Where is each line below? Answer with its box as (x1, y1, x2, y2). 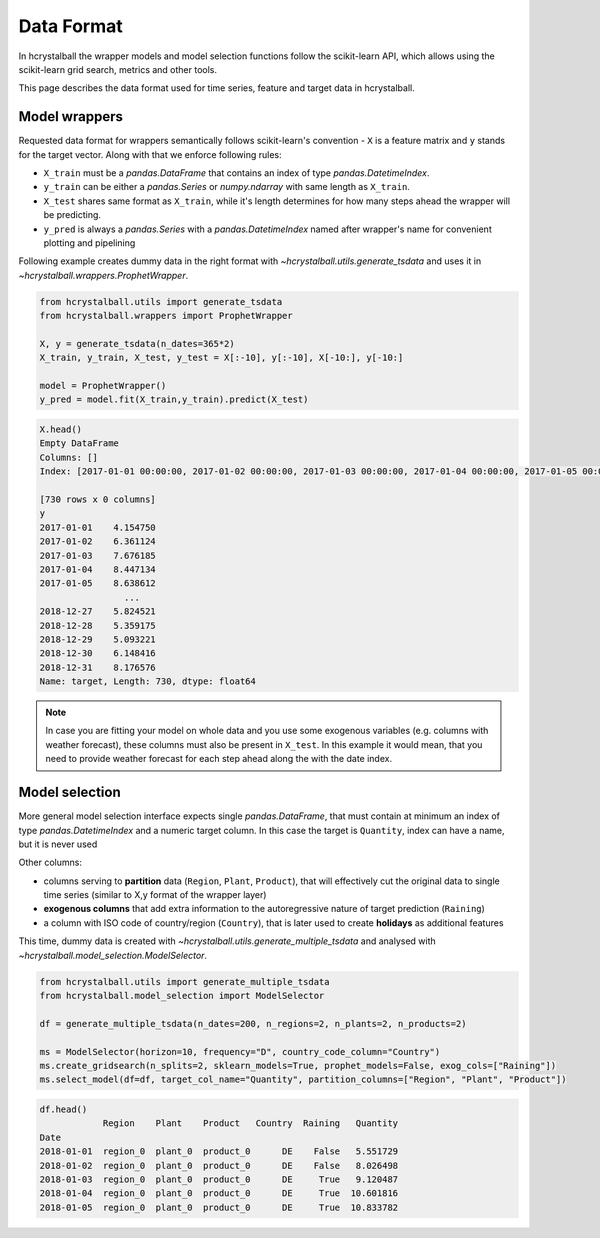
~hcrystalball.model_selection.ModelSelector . (18, 949, 208, 961)
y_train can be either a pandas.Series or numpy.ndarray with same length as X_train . (43, 181, 410, 193)
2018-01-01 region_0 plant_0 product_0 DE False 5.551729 (39, 1146, 399, 1157)
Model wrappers (18, 108, 124, 125)
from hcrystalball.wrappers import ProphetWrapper (39, 310, 294, 322)
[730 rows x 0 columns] (39, 494, 157, 505)
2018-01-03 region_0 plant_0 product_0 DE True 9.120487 (39, 1173, 399, 1185)
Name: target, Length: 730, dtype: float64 (39, 676, 257, 687)
